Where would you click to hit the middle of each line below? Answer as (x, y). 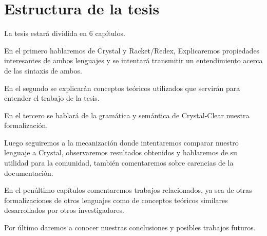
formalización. (26, 125)
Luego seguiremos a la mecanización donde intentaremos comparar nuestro (121, 142)
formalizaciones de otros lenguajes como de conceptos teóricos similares (116, 200)
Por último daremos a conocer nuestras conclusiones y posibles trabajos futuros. (130, 228)
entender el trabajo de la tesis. (52, 98)
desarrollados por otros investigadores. (64, 210)
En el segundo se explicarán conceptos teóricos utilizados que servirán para (122, 88)
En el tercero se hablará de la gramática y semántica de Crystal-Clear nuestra (127, 115)
